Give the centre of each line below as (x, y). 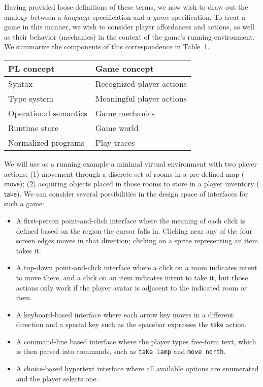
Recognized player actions (141, 83)
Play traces (115, 142)
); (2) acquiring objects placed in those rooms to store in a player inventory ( (139, 184)
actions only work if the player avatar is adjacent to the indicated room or (131, 287)
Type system (31, 98)
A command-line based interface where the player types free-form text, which (136, 341)
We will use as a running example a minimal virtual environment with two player (131, 163)
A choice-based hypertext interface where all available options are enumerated (137, 368)
